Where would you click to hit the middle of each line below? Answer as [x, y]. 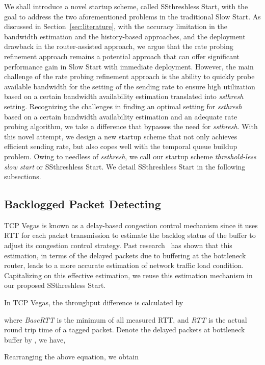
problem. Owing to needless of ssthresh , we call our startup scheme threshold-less [130, 156]
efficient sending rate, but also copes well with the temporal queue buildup [121, 146]
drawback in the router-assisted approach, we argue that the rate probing [119, 46]
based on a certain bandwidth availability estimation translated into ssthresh [124, 96]
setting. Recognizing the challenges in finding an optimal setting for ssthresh [123, 106]
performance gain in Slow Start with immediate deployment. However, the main [129, 66]
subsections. [23, 176]
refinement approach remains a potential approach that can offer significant [122, 56]
